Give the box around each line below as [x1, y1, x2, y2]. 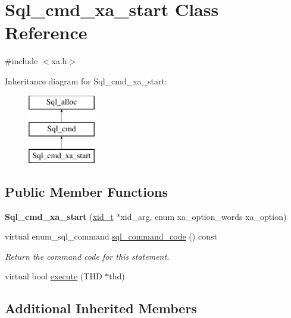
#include [5, 55, 38, 67]
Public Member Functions [5, 182, 168, 200]
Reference [5, 20, 87, 45]
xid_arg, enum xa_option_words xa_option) [120, 210, 287, 222]
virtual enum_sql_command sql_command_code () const [5, 230, 217, 243]
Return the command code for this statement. [5, 250, 170, 262]
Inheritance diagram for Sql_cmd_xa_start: [5, 74, 167, 87]
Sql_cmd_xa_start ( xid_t [5, 210, 114, 222]
